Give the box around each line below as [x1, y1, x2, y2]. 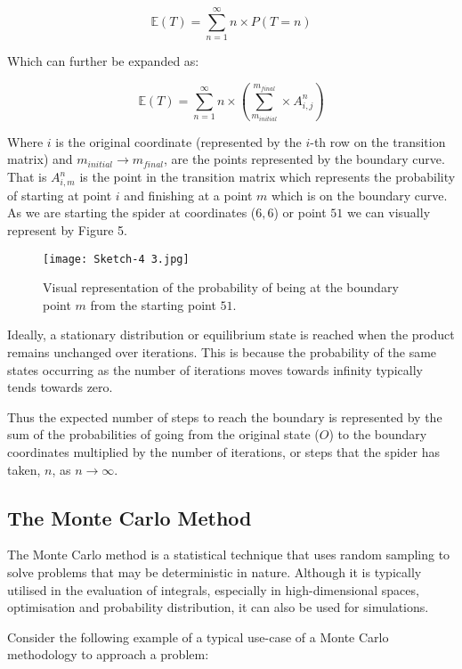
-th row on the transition [310, 132, 446, 151]
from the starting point [90, 295, 216, 314]
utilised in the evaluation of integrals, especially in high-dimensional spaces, [7, 580, 419, 599]
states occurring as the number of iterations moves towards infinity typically [7, 360, 423, 379]
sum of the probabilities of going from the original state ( [7, 425, 320, 444]
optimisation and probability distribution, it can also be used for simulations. [7, 598, 429, 616]
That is [7, 167, 47, 186]
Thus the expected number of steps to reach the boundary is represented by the [7, 407, 442, 426]
